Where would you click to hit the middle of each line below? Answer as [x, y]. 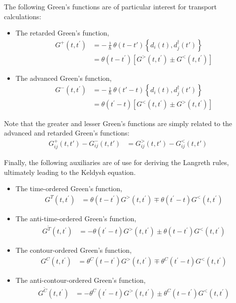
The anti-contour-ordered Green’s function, [81, 280]
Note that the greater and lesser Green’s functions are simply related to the [118, 123]
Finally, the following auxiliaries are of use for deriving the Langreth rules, [117, 162]
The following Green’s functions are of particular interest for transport [111, 6]
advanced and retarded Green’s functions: [67, 133]
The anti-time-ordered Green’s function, [76, 218]
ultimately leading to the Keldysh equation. [70, 172]
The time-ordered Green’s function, [69, 188]
